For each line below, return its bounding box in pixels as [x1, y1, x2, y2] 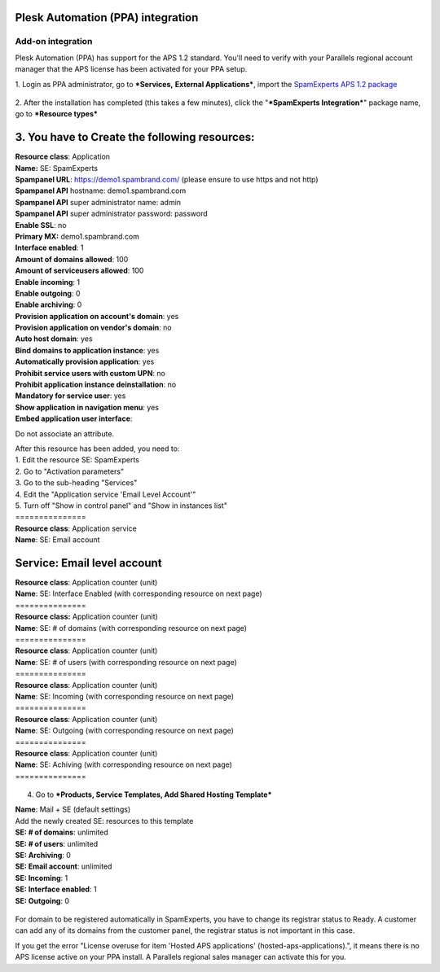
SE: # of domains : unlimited [15, 827, 109, 838]
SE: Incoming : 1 [15, 873, 68, 882]
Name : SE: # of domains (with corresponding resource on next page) [15, 623, 248, 633]
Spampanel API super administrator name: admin [15, 197, 182, 207]
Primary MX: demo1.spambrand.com [15, 231, 140, 241]
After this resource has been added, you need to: [15, 444, 180, 453]
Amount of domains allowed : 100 [15, 254, 129, 264]
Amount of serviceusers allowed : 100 [15, 265, 144, 276]
